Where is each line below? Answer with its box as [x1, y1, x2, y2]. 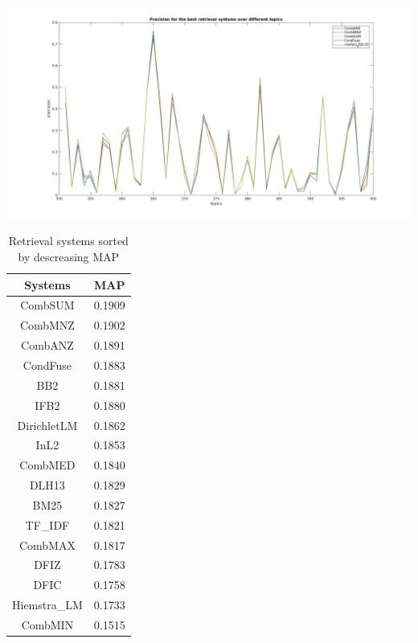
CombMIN [21, 616, 74, 633]
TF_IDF [25, 516, 70, 533]
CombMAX [18, 536, 76, 553]
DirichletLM [17, 416, 78, 433]
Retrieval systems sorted [8, 232, 129, 249]
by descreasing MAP [18, 248, 120, 264]
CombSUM [20, 297, 75, 313]
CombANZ [21, 337, 74, 354]
